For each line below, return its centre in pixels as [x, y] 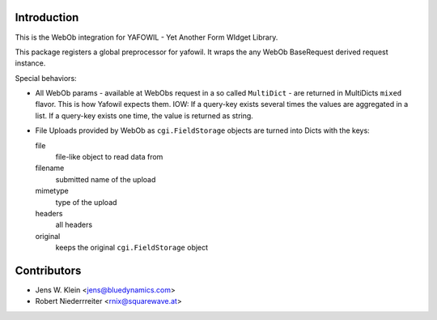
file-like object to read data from [109, 157]
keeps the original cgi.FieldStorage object [132, 248]
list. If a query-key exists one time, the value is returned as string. [144, 115]
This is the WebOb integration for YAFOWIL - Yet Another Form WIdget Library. [146, 37]
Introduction [47, 17]
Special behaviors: [46, 78]
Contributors [48, 270]
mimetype [52, 191]
